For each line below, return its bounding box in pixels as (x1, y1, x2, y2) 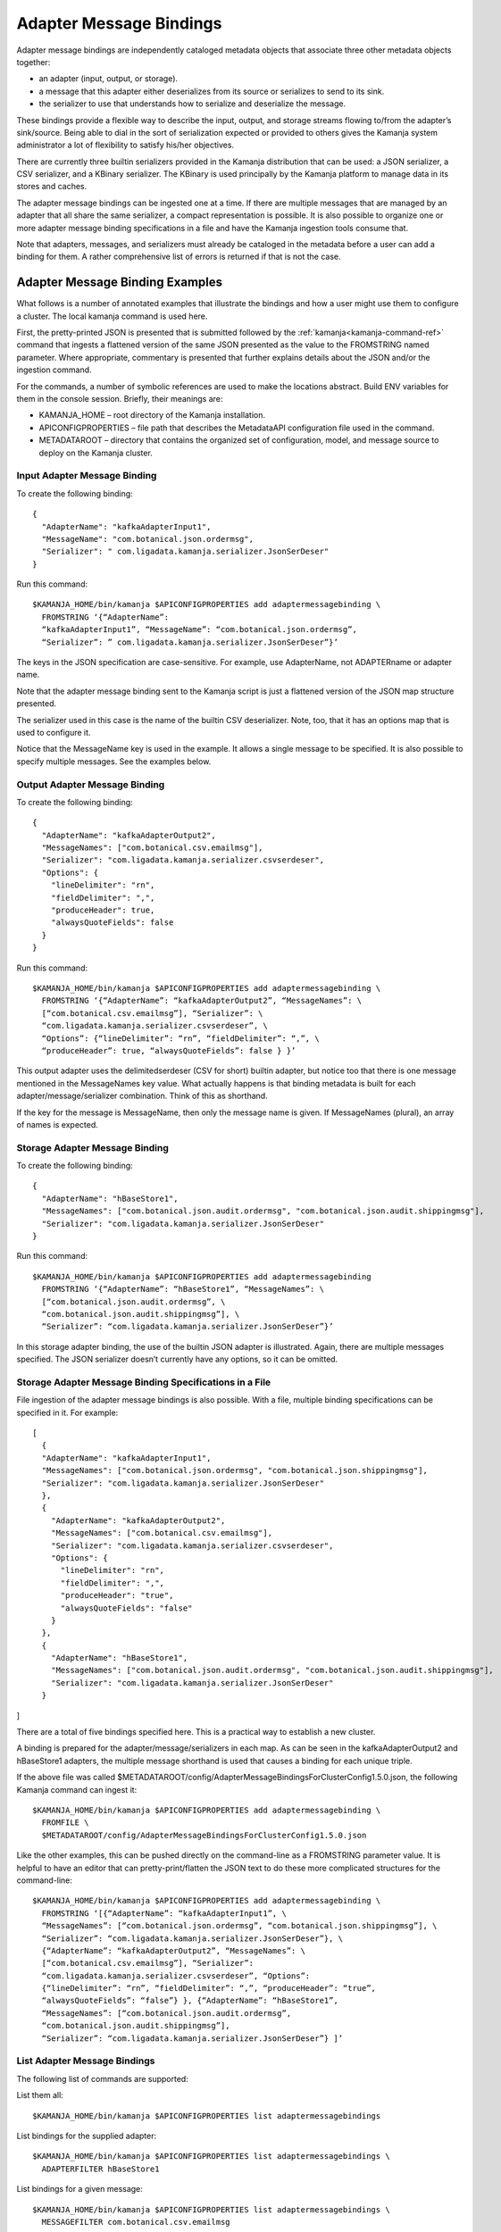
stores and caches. (16, 181, 88, 192)
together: (16, 56, 51, 67)
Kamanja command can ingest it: (16, 1784, 138, 1795)
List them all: (16, 2090, 64, 2101)
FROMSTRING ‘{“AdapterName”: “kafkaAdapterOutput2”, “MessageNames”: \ (41, 995, 363, 1006)
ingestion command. (16, 364, 93, 375)
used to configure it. (16, 728, 91, 737)
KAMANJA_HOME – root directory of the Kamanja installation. (38, 410, 266, 421)
